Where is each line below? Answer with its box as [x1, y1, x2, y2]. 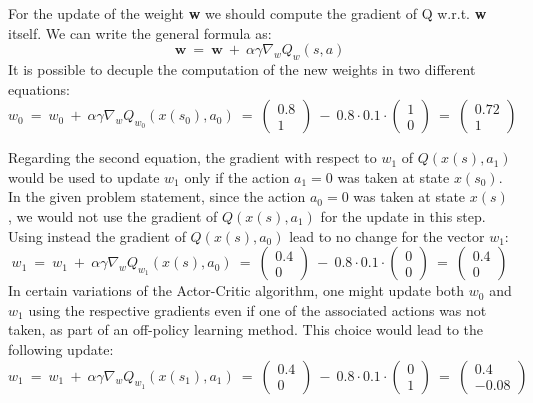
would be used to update [8, 166, 160, 187]
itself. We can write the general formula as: [8, 22, 272, 43]
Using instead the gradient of [8, 225, 186, 246]
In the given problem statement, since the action [8, 186, 306, 207]
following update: [8, 338, 114, 359]
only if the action [184, 166, 290, 187]
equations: [8, 78, 70, 99]
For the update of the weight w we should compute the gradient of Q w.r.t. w [8, 3, 487, 23]
